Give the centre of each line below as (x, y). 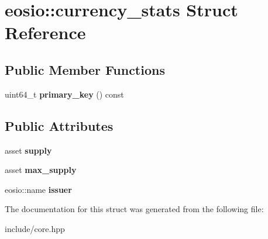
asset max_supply (41, 170)
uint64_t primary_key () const (64, 94)
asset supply (28, 150)
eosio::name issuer (38, 189)
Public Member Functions (85, 69)
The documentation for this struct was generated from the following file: (134, 209)
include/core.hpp (35, 228)
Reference (45, 32)
